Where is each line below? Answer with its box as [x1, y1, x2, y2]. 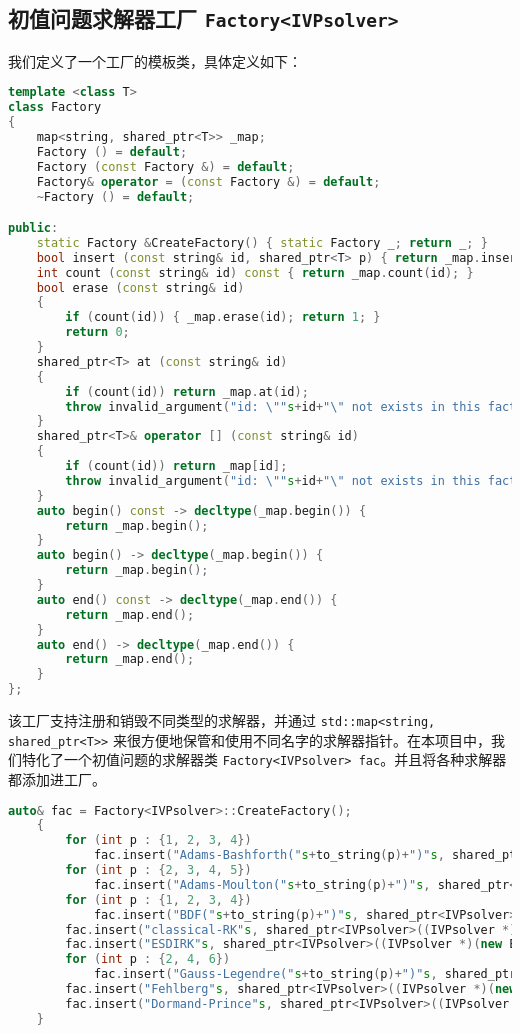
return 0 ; [65, 325, 130, 340]
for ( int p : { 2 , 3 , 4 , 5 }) [65, 863, 252, 878]
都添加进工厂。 [8, 769, 106, 789]
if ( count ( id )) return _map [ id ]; [65, 459, 288, 474]
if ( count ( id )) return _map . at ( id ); [65, 384, 309, 399]
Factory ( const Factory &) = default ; [36, 159, 295, 174]
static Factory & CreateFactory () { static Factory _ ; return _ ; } [36, 235, 488, 250]
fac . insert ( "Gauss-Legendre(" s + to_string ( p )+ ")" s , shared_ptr [93, 967, 517, 982]
